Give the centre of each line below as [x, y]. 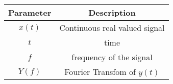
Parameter [30, 12]
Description [112, 12]
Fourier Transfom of [100, 72]
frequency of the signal [112, 57]
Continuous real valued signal [112, 28]
